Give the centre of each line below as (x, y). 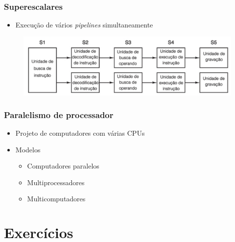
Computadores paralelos (63, 166)
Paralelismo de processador (59, 114)
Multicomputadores (56, 199)
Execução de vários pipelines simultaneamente (84, 25)
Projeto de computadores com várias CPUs (80, 133)
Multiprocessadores (56, 182)
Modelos (28, 149)
